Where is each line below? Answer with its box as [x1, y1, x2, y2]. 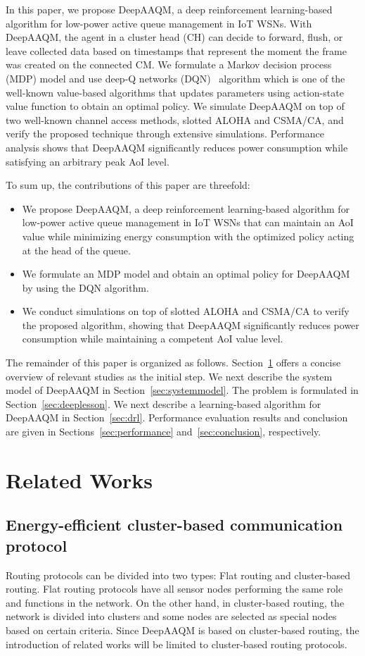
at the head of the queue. [22, 242, 131, 257]
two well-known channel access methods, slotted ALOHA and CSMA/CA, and [6, 112, 344, 127]
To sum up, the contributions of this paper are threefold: [6, 178, 250, 192]
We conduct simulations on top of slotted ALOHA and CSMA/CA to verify [22, 304, 350, 318]
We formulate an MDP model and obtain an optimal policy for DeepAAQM [22, 266, 350, 281]
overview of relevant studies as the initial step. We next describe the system [6, 369, 333, 383]
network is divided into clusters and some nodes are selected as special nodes [6, 609, 337, 624]
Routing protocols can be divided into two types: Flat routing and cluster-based [6, 567, 351, 582]
